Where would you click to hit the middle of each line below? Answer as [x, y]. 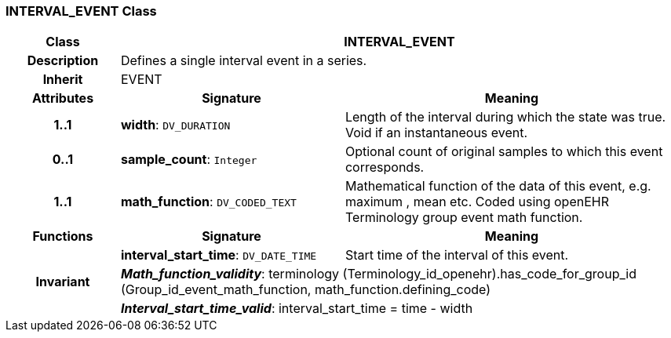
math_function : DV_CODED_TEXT [208, 202]
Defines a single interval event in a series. [244, 61]
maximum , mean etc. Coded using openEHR [477, 202]
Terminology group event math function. [464, 218]
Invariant [63, 282]
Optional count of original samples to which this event [504, 152]
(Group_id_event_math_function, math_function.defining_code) [306, 290]
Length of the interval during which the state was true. [505, 117]
